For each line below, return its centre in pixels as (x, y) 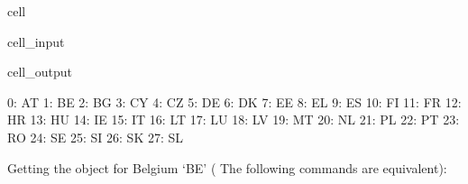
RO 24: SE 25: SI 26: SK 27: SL (96, 137)
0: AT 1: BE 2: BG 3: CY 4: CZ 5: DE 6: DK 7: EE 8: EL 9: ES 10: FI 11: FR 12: (234, 101)
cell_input (36, 41)
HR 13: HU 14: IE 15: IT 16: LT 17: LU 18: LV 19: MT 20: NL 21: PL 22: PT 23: (234, 120)
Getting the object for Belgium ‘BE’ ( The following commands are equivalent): (227, 167)
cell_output (40, 72)
